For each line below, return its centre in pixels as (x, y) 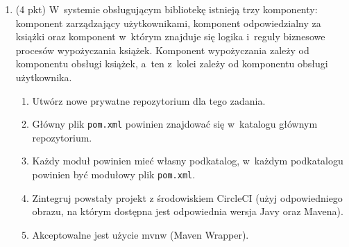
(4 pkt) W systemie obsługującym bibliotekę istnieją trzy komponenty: (167, 9)
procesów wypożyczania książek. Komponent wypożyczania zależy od (162, 50)
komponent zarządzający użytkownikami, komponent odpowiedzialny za (168, 23)
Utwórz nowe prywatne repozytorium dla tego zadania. (149, 100)
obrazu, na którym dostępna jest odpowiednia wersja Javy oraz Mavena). (188, 211)
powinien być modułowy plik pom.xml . (114, 174)
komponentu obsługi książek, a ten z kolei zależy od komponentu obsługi (172, 63)
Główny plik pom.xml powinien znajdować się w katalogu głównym (175, 124)
